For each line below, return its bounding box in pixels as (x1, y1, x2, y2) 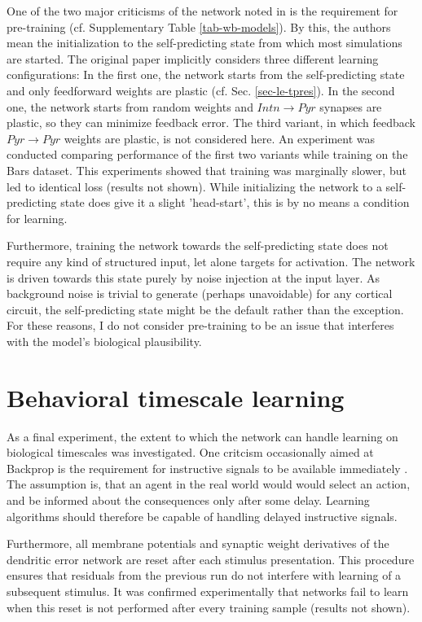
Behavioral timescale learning (7, 380, 345, 414)
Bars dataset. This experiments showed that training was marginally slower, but (7, 161, 407, 178)
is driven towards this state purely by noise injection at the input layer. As (7, 269, 380, 286)
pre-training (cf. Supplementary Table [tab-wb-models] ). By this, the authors (7, 18, 391, 35)
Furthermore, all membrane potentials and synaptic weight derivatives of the (7, 535, 389, 552)
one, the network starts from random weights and (7, 98, 253, 115)
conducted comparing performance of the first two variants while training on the (7, 146, 408, 163)
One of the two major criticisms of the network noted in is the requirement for (7, 2, 398, 19)
